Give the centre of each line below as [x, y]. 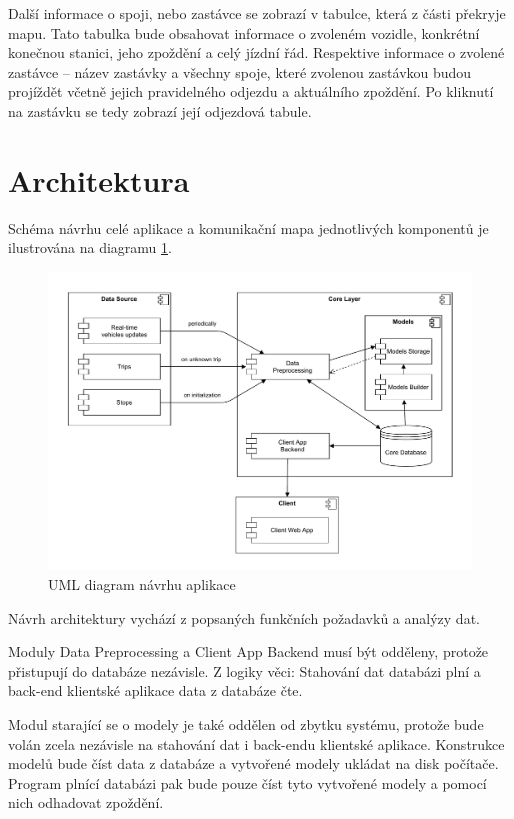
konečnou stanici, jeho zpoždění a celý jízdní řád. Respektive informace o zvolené [256, 52]
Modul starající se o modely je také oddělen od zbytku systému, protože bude [246, 723]
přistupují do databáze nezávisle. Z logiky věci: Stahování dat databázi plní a [244, 670]
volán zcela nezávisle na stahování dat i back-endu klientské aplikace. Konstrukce [256, 743]
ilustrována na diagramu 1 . [90, 247]
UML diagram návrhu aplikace [142, 584]
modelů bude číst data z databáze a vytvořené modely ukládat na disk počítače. [253, 763]
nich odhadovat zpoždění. [86, 802]
